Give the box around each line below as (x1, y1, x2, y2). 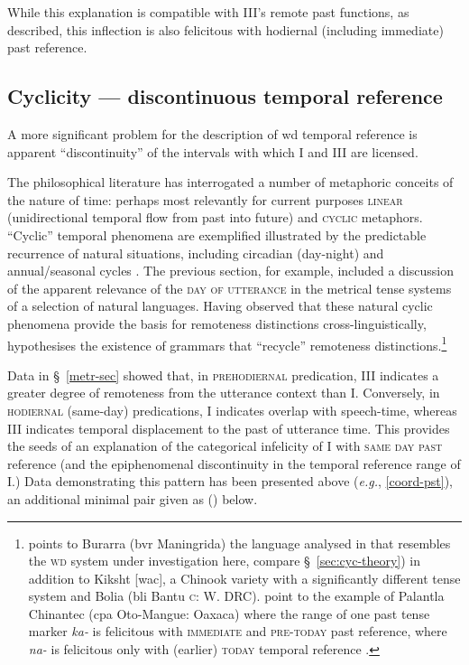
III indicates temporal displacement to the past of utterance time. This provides (7, 418, 450, 437)
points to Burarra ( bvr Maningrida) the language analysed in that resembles (28, 533, 451, 552)
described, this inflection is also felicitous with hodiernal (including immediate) (7, 20, 444, 39)
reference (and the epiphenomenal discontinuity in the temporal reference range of (7, 454, 461, 473)
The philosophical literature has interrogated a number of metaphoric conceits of (7, 173, 454, 192)
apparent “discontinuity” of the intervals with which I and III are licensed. (7, 142, 418, 161)
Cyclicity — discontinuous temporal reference (7, 82, 443, 110)
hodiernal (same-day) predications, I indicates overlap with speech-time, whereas (7, 400, 457, 419)
